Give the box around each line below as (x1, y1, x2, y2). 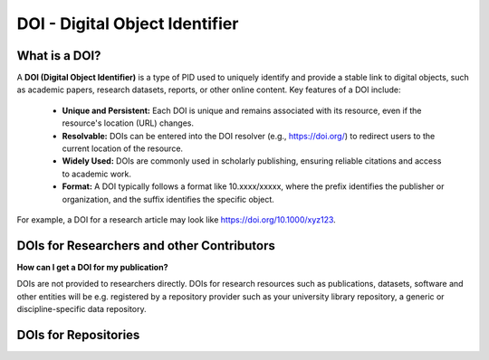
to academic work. (62, 168, 131, 179)
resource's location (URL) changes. (62, 118, 195, 128)
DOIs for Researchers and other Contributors (16, 238, 275, 253)
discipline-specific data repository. (16, 304, 147, 315)
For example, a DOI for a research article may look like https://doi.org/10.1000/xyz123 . (16, 213, 337, 225)
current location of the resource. (62, 143, 184, 154)
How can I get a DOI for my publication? (16, 261, 168, 272)
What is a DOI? (16, 48, 101, 63)
